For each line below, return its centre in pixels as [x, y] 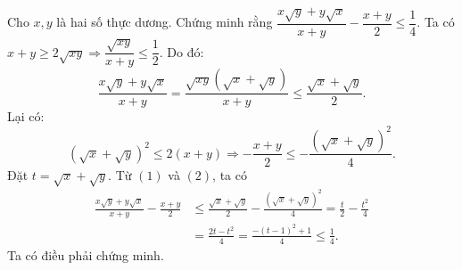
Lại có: [26, 116]
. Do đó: [181, 51]
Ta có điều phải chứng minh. [86, 254]
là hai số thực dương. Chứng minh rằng [165, 22]
